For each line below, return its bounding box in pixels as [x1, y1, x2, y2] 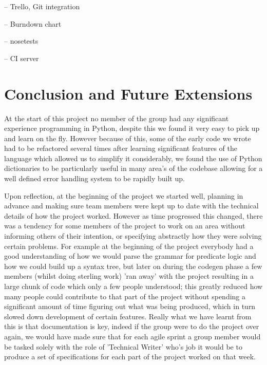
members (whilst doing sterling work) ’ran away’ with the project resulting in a [4, 271, 254, 281]
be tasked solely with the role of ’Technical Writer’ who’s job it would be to [4, 341, 242, 352]
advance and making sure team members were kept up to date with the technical [4, 200, 259, 211]
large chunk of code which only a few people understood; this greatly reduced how [4, 281, 263, 291]
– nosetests [4, 35, 39, 46]
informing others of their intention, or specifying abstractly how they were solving [4, 230, 262, 241]
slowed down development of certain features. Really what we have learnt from [4, 311, 252, 321]
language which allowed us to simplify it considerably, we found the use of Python [4, 152, 262, 163]
